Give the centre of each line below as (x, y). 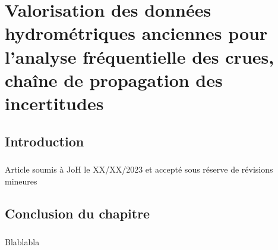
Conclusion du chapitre (78, 213)
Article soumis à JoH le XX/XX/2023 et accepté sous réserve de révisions (139, 169)
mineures (21, 181)
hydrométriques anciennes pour (136, 33)
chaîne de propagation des (114, 79)
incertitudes (54, 103)
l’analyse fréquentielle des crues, (140, 56)
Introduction (45, 141)
